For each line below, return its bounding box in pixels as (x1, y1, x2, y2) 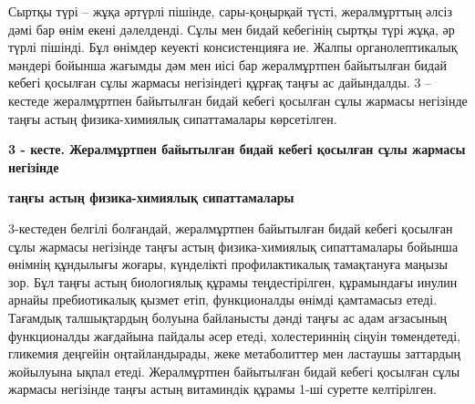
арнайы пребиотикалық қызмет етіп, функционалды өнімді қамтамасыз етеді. (8, 290, 438, 309)
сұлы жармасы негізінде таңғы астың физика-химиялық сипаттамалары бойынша (8, 236, 459, 255)
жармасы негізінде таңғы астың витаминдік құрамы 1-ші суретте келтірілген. (8, 379, 438, 399)
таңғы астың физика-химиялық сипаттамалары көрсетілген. (8, 109, 337, 128)
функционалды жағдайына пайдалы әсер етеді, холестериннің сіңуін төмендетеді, (8, 326, 460, 345)
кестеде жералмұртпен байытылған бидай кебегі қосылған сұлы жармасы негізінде (8, 90, 468, 109)
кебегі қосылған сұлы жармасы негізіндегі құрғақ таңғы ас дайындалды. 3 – (8, 73, 432, 92)
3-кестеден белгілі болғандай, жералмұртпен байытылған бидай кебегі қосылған (8, 218, 453, 237)
